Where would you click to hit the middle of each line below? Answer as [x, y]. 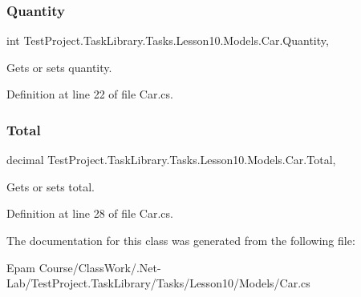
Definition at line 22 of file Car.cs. [90, 94]
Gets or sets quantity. [59, 67]
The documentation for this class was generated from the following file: [181, 240]
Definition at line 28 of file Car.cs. [90, 213]
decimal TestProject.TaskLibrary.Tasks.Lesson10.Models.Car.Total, [171, 160]
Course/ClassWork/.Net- [100, 267]
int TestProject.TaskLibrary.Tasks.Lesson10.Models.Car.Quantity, [168, 40]
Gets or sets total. [51, 186]
